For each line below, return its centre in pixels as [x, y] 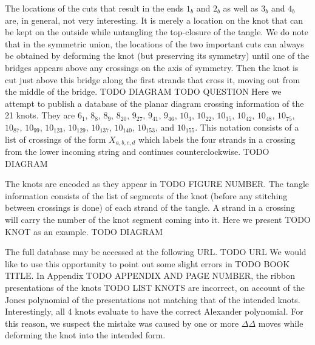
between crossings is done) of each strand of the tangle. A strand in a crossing [150, 207]
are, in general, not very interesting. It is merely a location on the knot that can [154, 20]
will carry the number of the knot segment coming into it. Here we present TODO [158, 219]
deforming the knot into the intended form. [85, 335]
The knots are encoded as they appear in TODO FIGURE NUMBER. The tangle [157, 184]
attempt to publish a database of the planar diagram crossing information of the [154, 103]
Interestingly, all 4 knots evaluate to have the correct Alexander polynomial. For [154, 311]
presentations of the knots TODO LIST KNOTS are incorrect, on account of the [155, 287]
